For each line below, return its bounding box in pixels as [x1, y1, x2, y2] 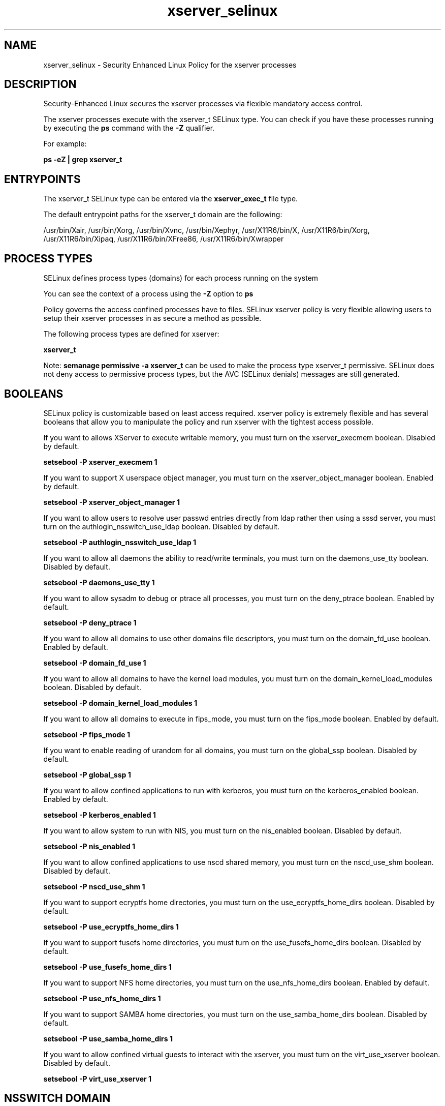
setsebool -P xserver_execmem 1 [43, 457, 157, 466]
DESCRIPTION [4, 78, 77, 91]
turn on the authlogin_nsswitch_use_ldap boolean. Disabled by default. [43, 522, 280, 531]
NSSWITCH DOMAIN [4, 1092, 111, 1105]
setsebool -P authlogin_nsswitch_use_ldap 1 [43, 537, 197, 547]
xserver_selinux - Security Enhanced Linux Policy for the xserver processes [43, 60, 297, 69]
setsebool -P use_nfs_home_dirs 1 [43, 994, 161, 1003]
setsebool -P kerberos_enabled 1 [43, 810, 156, 819]
